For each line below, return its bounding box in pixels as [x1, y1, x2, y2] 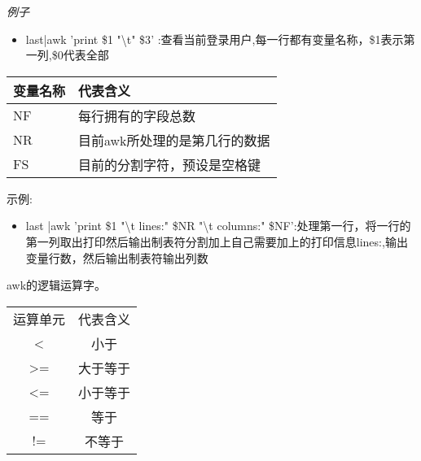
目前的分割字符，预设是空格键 [78, 154, 261, 174]
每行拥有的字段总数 [78, 106, 196, 125]
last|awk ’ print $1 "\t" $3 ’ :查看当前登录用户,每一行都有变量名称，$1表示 [25, 30, 404, 47]
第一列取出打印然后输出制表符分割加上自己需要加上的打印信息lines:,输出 [25, 233, 408, 250]
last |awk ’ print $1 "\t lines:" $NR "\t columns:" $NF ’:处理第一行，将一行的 [25, 217, 411, 234]
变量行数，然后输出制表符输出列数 [25, 249, 208, 266]
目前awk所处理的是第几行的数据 [78, 130, 270, 150]
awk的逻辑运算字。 [7, 276, 107, 294]
